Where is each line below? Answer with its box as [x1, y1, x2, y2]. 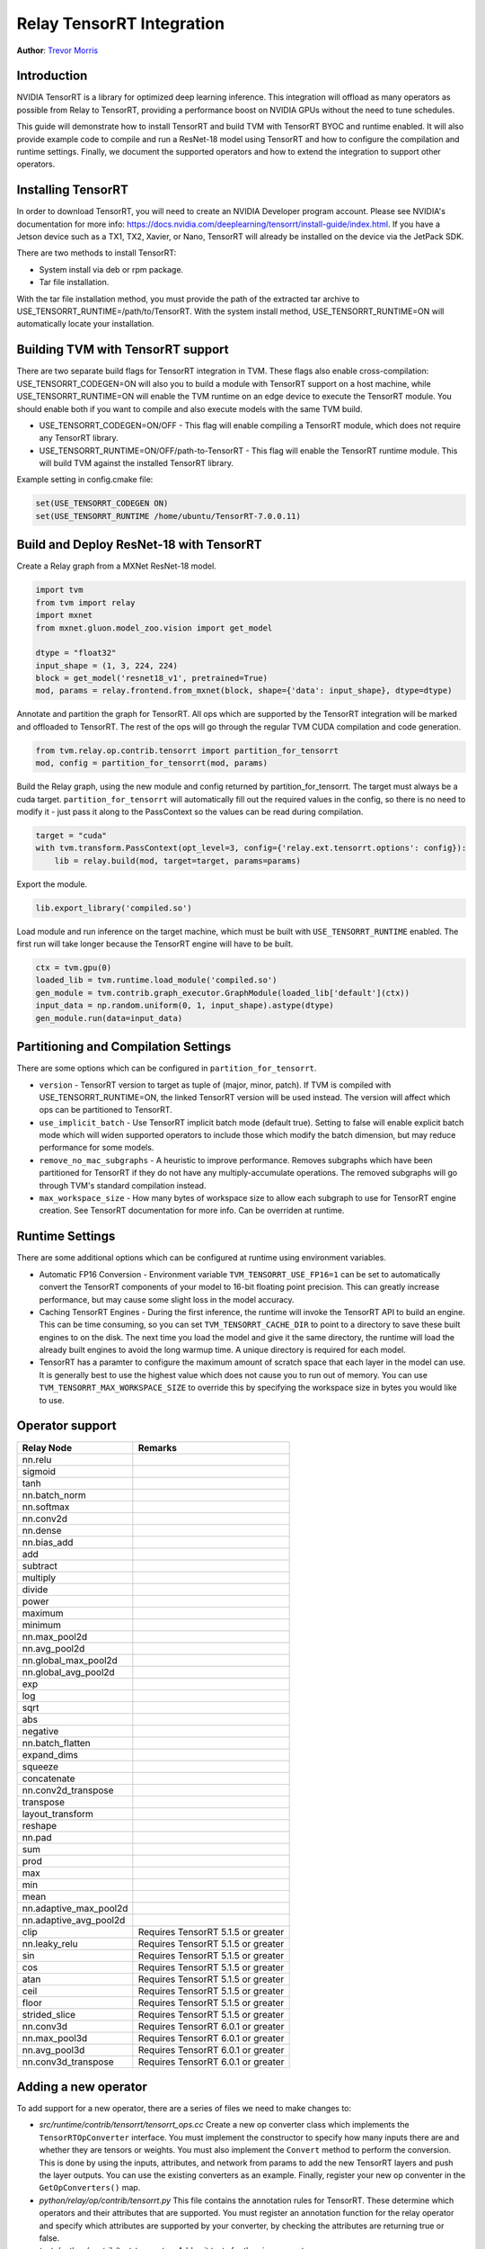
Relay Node [22, 1441, 72, 1454]
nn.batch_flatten [22, 1736, 92, 1749]
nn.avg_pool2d [22, 1642, 85, 1654]
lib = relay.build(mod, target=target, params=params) [54, 856, 301, 865]
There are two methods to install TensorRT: [16, 247, 177, 258]
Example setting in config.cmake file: [16, 474, 154, 485]
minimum [22, 1618, 62, 1631]
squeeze [22, 1760, 58, 1772]
